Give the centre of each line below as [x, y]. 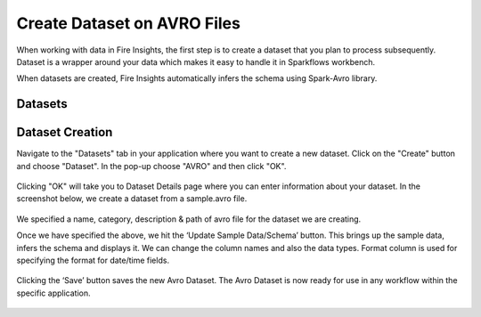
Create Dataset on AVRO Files [128, 23]
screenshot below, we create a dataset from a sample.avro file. [132, 199]
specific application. [53, 293]
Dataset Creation [65, 132]
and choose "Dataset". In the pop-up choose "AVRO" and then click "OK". [151, 166]
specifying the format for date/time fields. [93, 260]
